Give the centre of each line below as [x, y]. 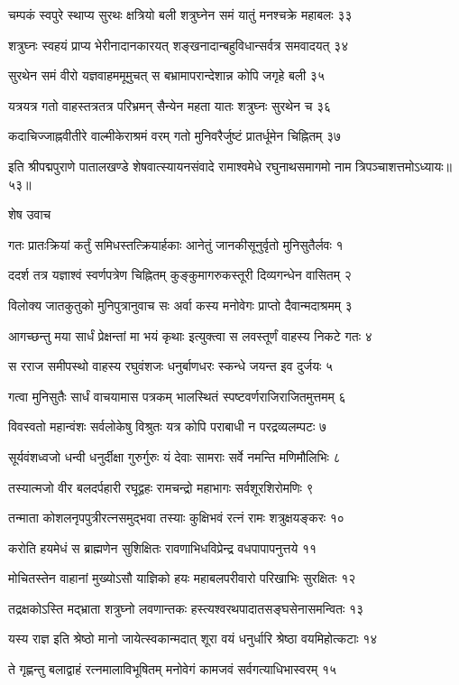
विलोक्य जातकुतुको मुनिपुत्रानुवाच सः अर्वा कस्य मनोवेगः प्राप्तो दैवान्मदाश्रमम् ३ [180, 305]
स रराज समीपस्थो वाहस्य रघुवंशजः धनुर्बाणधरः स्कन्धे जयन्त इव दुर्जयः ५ [171, 366]
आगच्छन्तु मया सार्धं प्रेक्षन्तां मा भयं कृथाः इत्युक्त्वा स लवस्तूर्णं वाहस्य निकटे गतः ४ [190, 335]
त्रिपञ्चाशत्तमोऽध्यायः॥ [404, 166]
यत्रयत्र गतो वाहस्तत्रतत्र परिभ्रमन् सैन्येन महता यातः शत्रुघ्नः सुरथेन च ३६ [170, 105]
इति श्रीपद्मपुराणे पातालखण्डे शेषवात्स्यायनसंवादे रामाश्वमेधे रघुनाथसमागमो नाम [180, 166]
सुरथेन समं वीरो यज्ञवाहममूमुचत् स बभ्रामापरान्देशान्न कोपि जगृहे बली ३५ [166, 75]
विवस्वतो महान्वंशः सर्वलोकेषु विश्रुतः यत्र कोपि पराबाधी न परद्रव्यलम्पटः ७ [168, 426]
